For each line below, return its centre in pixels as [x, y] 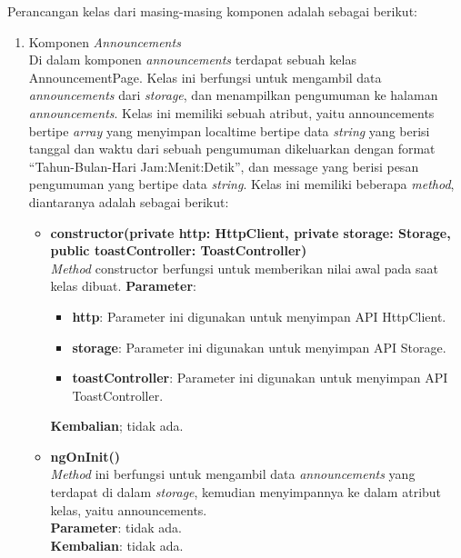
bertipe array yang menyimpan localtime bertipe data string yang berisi [229, 130]
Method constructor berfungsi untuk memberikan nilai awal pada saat [244, 268]
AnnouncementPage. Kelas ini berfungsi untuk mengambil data [205, 77]
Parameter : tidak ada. [116, 528]
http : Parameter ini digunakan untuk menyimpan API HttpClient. [259, 316]
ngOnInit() [85, 456]
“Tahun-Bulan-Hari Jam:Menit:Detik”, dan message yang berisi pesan [224, 166]
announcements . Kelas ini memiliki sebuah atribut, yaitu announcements [231, 112]
